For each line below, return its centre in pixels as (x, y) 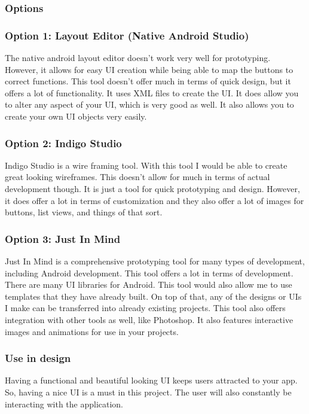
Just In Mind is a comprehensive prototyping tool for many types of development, (155, 261)
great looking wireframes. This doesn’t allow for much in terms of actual (137, 177)
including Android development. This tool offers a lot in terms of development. (149, 273)
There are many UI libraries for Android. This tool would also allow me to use (149, 284)
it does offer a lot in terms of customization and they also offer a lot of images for (154, 200)
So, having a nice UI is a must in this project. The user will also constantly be (148, 392)
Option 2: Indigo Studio (63, 143)
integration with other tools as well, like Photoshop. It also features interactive (149, 319)
